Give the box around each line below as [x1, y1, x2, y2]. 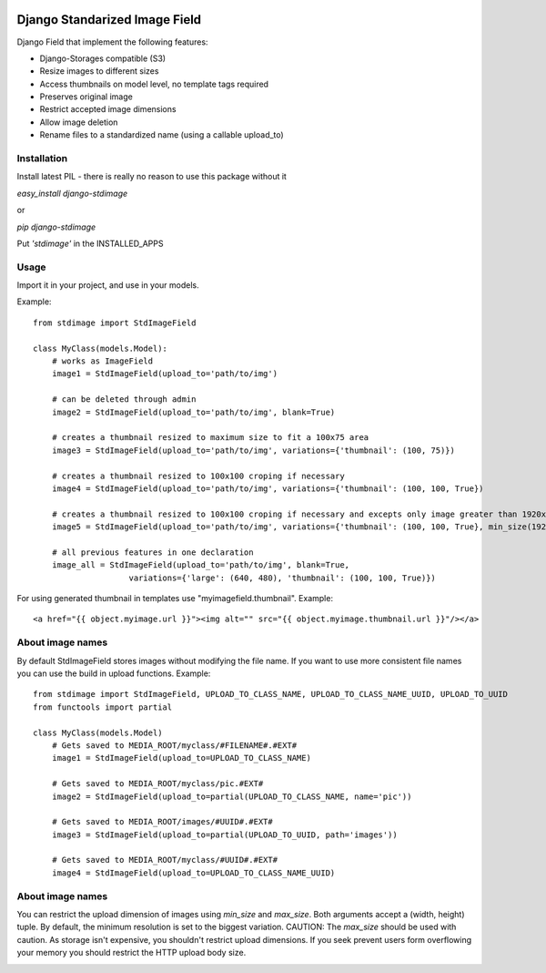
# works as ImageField [51, 356, 154, 366]
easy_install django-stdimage [16, 188, 128, 199]
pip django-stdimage [16, 221, 96, 232]
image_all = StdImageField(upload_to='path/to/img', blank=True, [51, 560, 350, 570]
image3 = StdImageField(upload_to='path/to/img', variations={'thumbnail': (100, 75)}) [51, 445, 455, 456]
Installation [16, 152, 68, 165]
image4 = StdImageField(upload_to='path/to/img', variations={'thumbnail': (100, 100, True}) [51, 483, 484, 494]
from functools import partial [33, 702, 173, 712]
